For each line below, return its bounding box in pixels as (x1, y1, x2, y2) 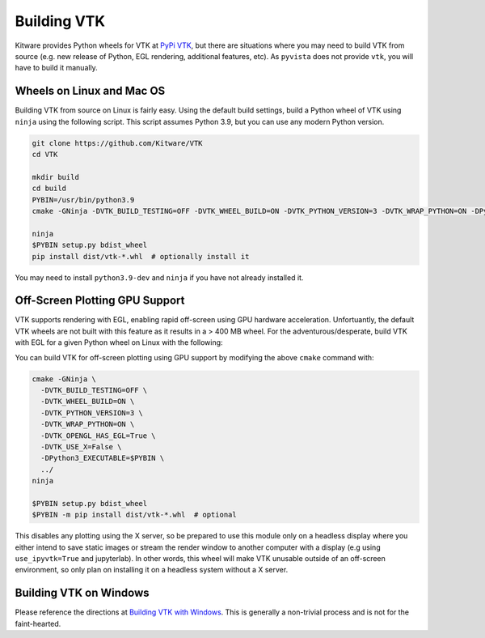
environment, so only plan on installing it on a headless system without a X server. (15, 565, 289, 575)
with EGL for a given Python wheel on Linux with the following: (15, 338, 223, 347)
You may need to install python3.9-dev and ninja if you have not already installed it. (15, 272, 304, 283)
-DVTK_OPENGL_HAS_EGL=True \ (40, 431, 157, 440)
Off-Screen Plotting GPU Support (15, 294, 185, 308)
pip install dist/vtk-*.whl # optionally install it (32, 252, 250, 261)
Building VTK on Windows (15, 586, 150, 600)
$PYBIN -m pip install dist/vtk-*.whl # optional (32, 510, 238, 520)
